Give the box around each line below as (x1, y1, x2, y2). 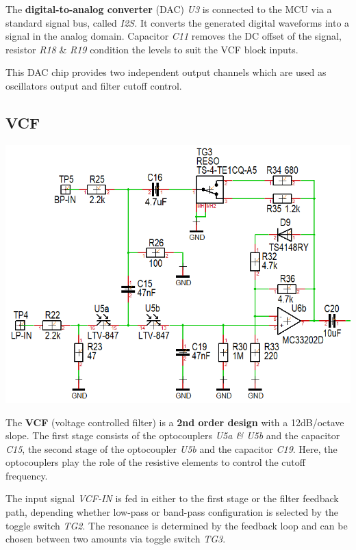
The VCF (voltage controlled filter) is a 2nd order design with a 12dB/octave (5, 415, 344, 429)
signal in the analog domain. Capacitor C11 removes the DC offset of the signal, (5, 29, 342, 43)
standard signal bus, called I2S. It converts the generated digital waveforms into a (5, 15, 350, 29)
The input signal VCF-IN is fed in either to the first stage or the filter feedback (5, 491, 339, 506)
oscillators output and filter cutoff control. (5, 78, 182, 92)
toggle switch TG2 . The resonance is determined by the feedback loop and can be (5, 518, 348, 532)
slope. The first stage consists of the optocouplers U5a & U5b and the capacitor (5, 428, 340, 443)
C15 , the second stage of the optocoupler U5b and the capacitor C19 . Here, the (5, 441, 338, 456)
